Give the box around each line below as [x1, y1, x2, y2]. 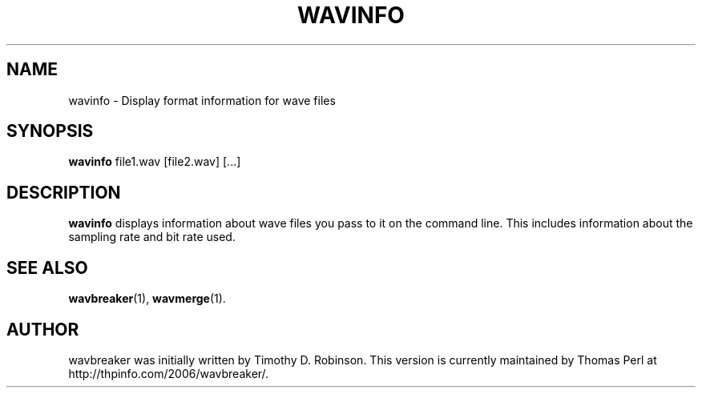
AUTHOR [6, 319, 79, 340]
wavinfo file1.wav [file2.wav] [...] [68, 155, 241, 169]
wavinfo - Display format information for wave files [68, 93, 336, 107]
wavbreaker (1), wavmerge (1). [68, 291, 226, 306]
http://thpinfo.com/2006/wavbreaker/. [68, 366, 269, 380]
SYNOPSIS [6, 121, 94, 142]
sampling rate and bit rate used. [68, 230, 236, 244]
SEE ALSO [6, 257, 88, 278]
